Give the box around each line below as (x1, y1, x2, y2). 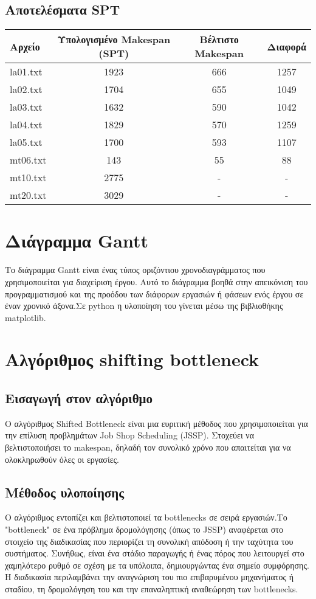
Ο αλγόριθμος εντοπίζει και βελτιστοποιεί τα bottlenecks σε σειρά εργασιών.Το (5, 511, 287, 524)
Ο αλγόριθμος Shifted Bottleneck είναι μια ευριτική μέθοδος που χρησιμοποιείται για (5, 417, 308, 429)
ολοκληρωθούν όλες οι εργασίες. (5, 452, 119, 465)
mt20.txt (10, 188, 47, 203)
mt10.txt (10, 170, 47, 185)
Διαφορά (267, 39, 306, 54)
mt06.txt (10, 153, 47, 167)
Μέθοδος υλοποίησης (5, 482, 125, 501)
